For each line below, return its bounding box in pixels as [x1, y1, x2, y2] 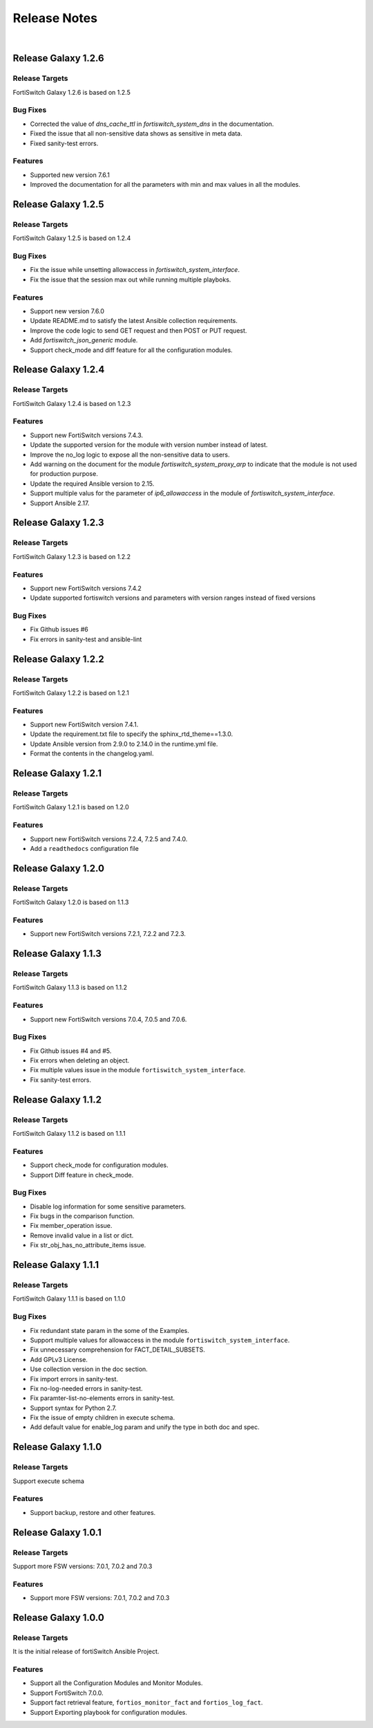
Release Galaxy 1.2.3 [12, 517, 104, 528]
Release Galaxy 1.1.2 [12, 1094, 102, 1105]
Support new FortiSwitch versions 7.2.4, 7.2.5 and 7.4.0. [30, 834, 188, 843]
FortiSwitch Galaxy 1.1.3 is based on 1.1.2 [12, 983, 128, 992]
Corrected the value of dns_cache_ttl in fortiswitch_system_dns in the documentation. [30, 120, 274, 128]
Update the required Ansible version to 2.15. [30, 479, 155, 488]
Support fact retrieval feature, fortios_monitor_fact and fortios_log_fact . [30, 1698, 263, 1707]
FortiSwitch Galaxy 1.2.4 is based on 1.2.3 [12, 399, 131, 407]
